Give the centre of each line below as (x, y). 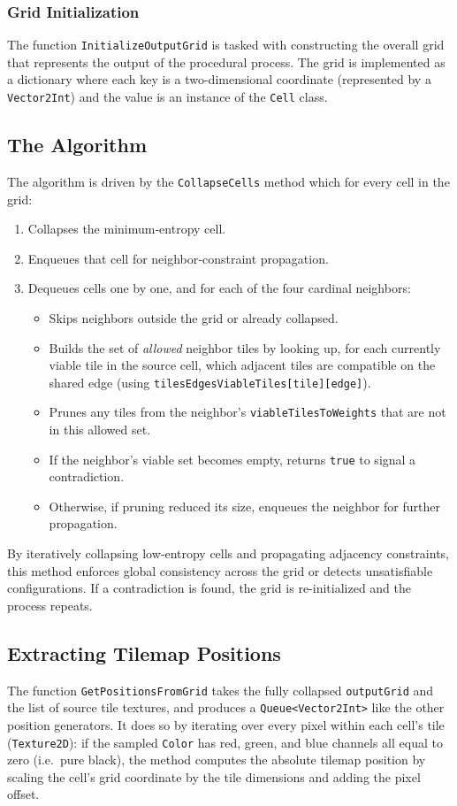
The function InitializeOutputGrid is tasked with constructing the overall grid (226, 45)
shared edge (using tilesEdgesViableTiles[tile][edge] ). (210, 382)
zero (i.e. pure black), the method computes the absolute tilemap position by (217, 760)
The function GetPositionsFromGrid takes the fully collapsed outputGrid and (221, 690)
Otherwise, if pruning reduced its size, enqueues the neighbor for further (244, 506)
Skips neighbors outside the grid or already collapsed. (194, 317)
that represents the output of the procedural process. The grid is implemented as (226, 61)
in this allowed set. (100, 430)
